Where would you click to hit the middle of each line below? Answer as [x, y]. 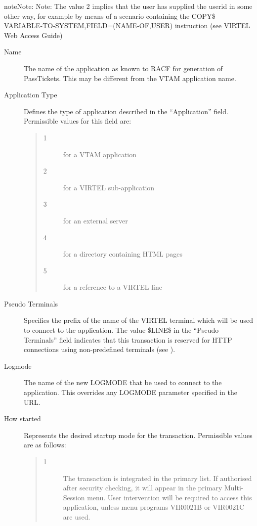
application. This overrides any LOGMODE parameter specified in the [130, 392]
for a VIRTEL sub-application [109, 187]
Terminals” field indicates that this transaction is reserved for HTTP [128, 339]
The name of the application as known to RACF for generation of [123, 68]
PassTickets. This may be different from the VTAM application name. [130, 78]
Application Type [31, 95]
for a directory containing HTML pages [123, 254]
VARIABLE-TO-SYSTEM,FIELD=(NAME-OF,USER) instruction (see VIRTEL [127, 25]
